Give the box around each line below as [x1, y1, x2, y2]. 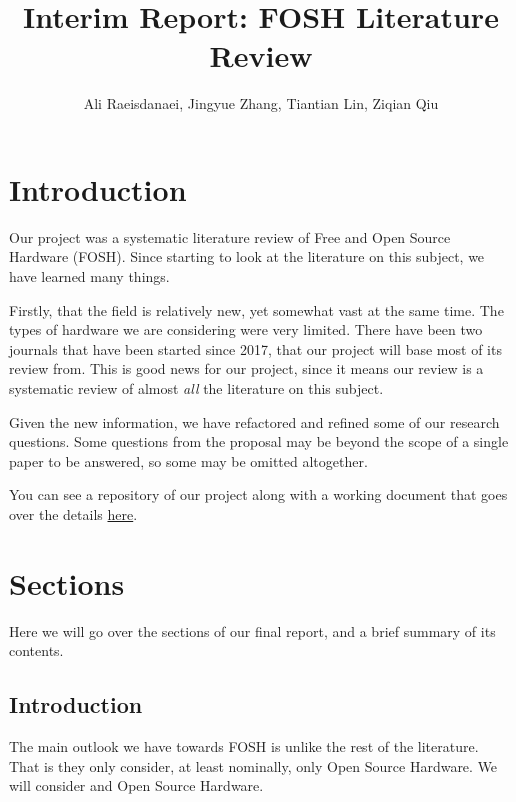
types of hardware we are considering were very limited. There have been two [9, 319, 483, 340]
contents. [9, 640, 64, 661]
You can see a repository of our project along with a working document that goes [9, 484, 508, 505]
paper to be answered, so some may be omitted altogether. [9, 450, 368, 471]
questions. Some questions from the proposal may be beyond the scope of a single [9, 431, 509, 452]
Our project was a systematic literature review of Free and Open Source [9, 226, 451, 247]
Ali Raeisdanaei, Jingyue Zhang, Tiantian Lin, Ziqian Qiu [83, 93, 439, 114]
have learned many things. [9, 266, 170, 287]
